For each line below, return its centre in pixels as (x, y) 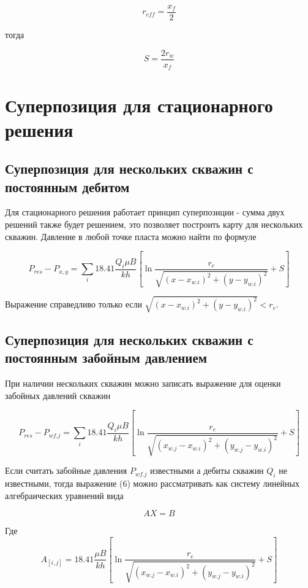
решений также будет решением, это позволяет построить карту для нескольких (154, 224)
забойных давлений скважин (58, 395)
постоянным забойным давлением (106, 358)
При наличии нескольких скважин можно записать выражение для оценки (143, 383)
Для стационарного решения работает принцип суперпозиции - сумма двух (145, 212)
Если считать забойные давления (66, 470)
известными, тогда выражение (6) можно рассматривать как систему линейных (152, 483)
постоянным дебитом (67, 186)
